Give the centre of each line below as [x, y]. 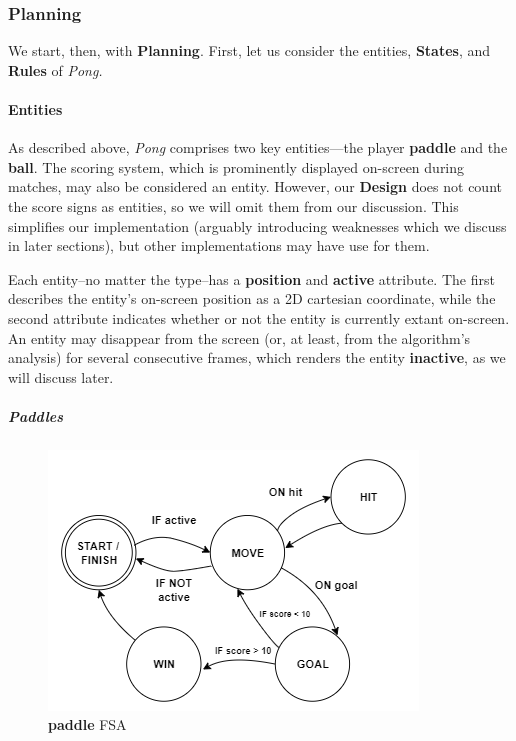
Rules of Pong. [55, 69]
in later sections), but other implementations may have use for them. [219, 245]
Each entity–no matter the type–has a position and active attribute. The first [251, 278]
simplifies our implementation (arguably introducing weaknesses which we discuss [257, 225]
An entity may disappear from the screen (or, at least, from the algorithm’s [239, 337]
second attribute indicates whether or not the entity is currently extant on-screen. [259, 317]
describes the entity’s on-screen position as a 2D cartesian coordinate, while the [252, 298]
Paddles [36, 415]
